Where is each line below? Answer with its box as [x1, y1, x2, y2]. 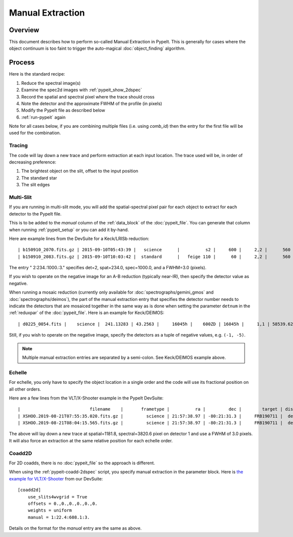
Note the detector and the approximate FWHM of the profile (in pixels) [21, 100, 162, 106]
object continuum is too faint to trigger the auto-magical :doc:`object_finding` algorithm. [9, 45, 186, 51]
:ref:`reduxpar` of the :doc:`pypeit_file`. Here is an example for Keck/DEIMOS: [9, 310, 165, 316]
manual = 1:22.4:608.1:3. [27, 515, 90, 520]
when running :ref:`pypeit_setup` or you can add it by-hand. [9, 227, 129, 233]
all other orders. [9, 386, 42, 392]
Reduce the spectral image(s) [21, 80, 81, 86]
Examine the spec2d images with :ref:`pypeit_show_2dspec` [21, 87, 142, 93]
